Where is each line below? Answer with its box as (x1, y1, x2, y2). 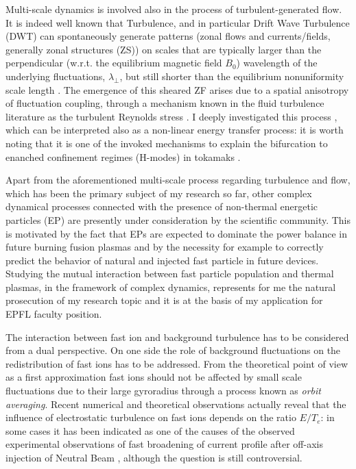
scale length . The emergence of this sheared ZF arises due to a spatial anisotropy (5, 82, 349, 97)
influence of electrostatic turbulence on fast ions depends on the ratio (5, 410, 296, 424)
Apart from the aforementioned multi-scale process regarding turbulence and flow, (5, 173, 351, 187)
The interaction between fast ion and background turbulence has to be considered (5, 329, 349, 344)
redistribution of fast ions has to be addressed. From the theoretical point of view (5, 356, 348, 370)
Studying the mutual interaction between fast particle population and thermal (5, 266, 334, 281)
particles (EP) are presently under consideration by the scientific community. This (5, 212, 351, 227)
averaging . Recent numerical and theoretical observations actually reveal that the (5, 396, 346, 411)
